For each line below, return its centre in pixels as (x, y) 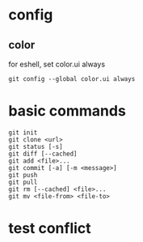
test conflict (50, 229)
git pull (23, 182)
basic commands (67, 111)
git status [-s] (36, 146)
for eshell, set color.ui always (57, 64)
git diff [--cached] (43, 154)
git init (23, 132)
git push (23, 175)
